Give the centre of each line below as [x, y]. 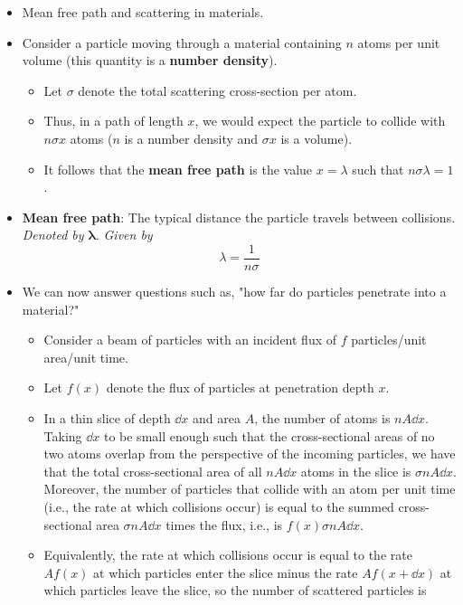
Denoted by [53, 235]
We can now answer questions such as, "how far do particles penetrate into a [234, 291]
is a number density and [191, 138]
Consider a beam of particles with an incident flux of [190, 340]
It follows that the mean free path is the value [178, 169]
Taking [63, 435]
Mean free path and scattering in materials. [143, 12]
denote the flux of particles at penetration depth [240, 388]
